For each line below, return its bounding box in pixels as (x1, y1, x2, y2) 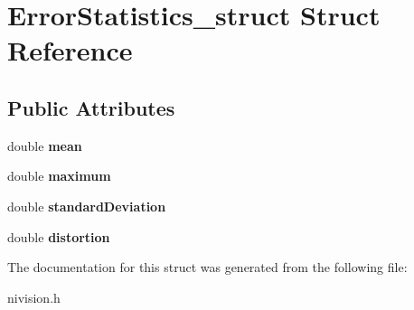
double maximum (7, 166, 111, 185)
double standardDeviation (7, 196, 166, 215)
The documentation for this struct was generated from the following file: (7, 258, 408, 277)
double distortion (7, 227, 110, 246)
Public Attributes (7, 93, 175, 121)
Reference (7, 32, 133, 69)
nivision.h (7, 287, 61, 306)
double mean (7, 136, 82, 155)
